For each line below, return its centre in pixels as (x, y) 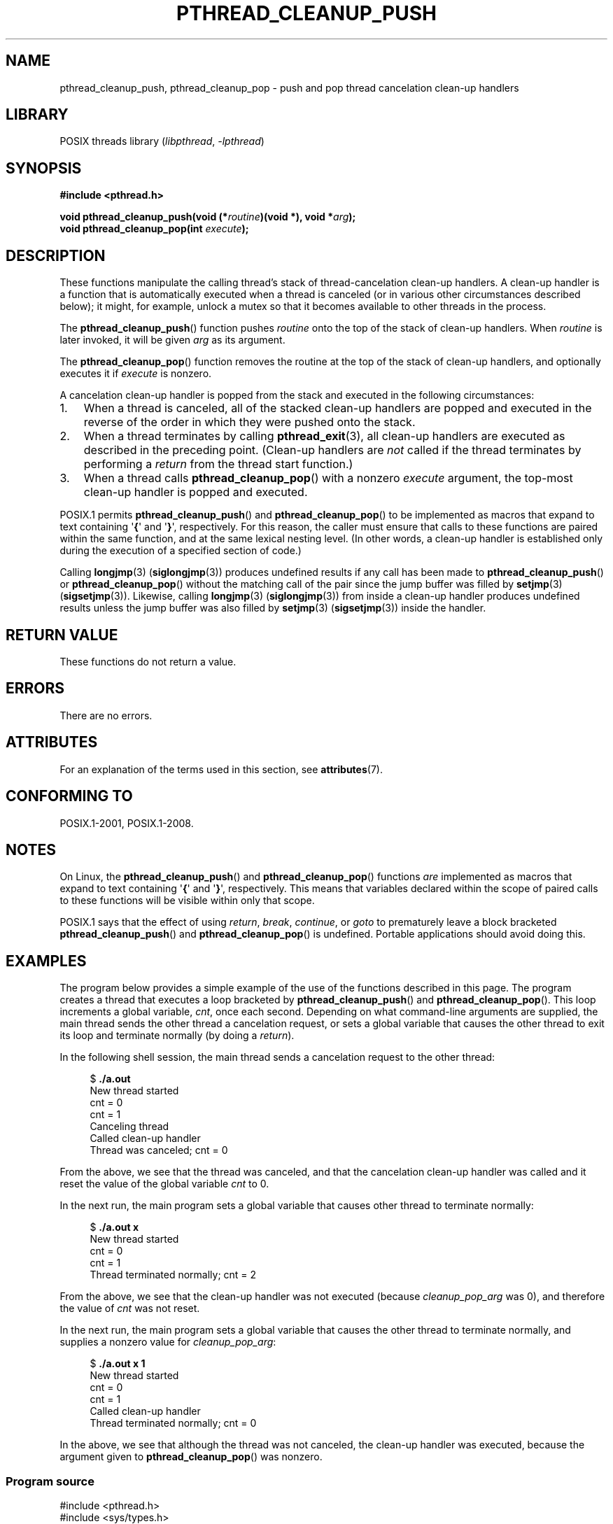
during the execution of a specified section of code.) (181, 551)
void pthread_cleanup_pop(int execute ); (154, 229)
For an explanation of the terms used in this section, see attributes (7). (221, 769)
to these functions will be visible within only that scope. (187, 901)
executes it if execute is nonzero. (136, 374)
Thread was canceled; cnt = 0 (159, 1150)
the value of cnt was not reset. (130, 1308)
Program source (50, 1481)
